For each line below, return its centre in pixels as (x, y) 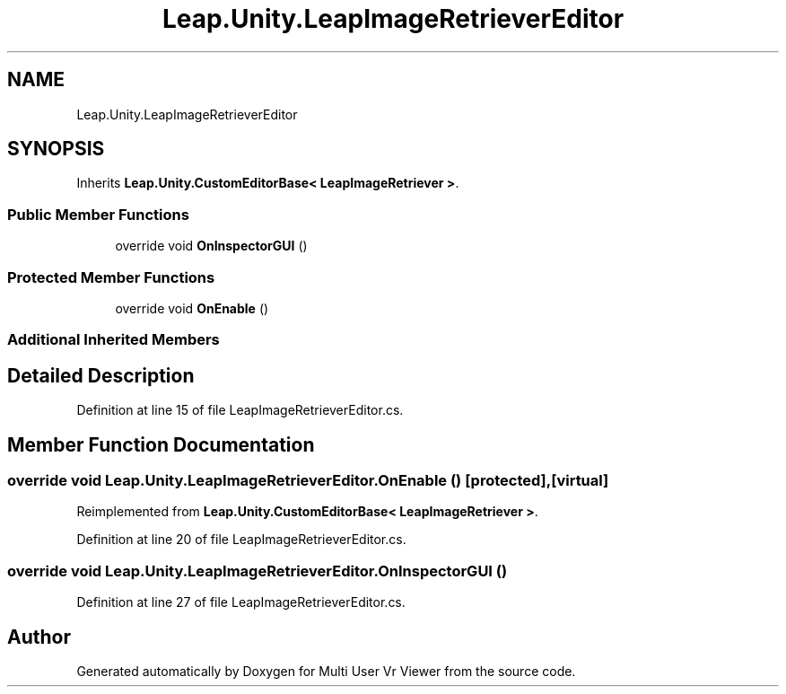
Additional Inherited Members (114, 340)
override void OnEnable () (192, 308)
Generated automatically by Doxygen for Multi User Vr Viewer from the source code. (326, 671)
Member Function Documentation (161, 444)
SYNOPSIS (56, 149)
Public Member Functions (98, 214)
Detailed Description (101, 375)
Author (39, 637)
